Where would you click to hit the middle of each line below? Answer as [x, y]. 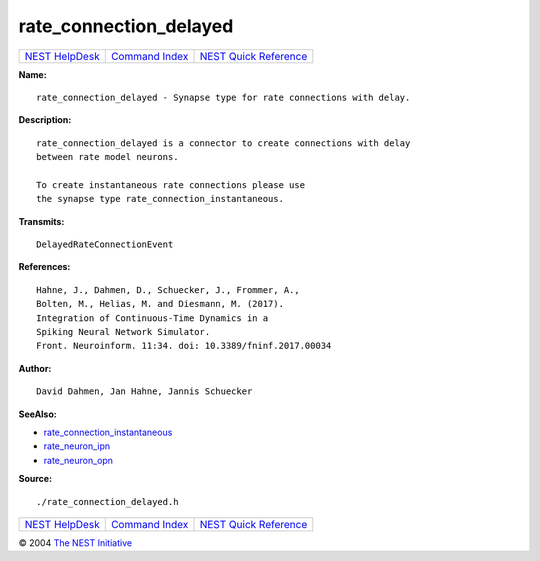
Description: [45, 120]
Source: [35, 479]
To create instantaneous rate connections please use [170, 184]
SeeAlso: [37, 414]
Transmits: [41, 221]
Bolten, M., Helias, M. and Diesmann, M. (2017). [160, 304]
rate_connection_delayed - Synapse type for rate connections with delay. [223, 97]
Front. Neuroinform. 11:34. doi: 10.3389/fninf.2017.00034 [184, 346]
